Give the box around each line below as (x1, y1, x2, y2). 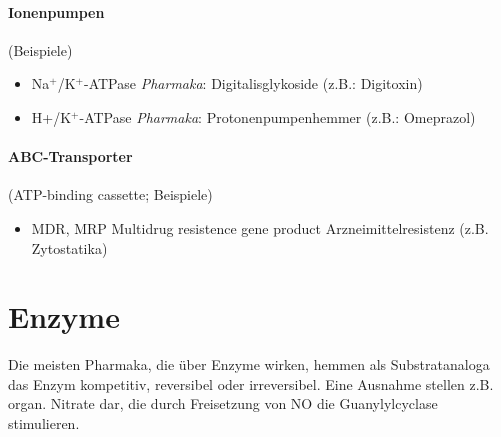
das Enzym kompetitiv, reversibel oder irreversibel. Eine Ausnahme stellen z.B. (8, 373, 494, 394)
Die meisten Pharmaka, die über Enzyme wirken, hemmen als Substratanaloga (8, 354, 490, 375)
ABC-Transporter (8, 146, 133, 167)
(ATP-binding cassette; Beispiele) (8, 184, 213, 205)
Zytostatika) (31, 237, 108, 258)
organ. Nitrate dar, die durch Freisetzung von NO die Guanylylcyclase (8, 393, 438, 414)
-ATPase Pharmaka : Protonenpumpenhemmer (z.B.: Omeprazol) (79, 106, 476, 127)
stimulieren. (8, 413, 80, 434)
